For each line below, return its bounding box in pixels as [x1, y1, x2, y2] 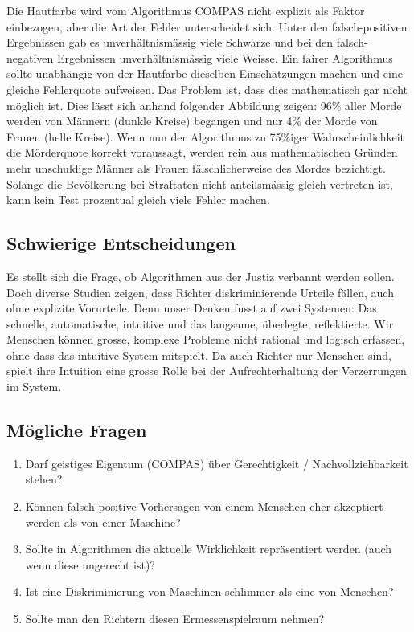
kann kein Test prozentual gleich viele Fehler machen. [6, 191, 270, 208]
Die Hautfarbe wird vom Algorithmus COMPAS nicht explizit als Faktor [6, 2, 365, 18]
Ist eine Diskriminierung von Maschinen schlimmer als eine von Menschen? [25, 583, 394, 600]
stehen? [25, 471, 63, 487]
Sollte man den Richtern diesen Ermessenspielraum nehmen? [25, 610, 325, 627]
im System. [6, 378, 62, 395]
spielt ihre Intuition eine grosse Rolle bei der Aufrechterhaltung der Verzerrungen [6, 362, 407, 379]
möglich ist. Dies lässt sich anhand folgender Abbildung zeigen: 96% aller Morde [6, 96, 402, 113]
